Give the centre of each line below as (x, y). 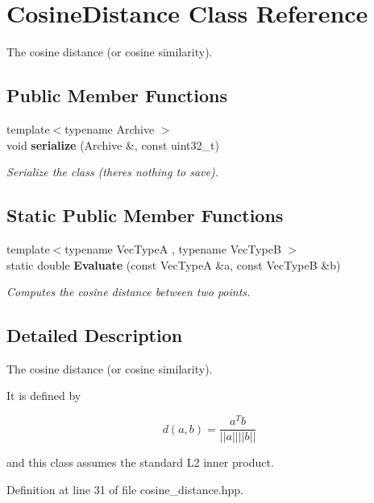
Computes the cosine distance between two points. (129, 292)
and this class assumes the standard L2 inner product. (140, 462)
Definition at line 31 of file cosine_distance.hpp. (125, 489)
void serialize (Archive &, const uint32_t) (113, 144)
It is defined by (44, 396)
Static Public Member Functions (145, 215)
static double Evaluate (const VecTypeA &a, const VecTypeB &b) (174, 264)
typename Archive (110, 128)
